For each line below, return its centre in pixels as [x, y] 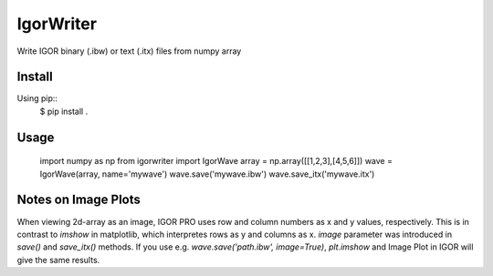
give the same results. [58, 260]
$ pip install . [64, 111]
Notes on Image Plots [79, 200]
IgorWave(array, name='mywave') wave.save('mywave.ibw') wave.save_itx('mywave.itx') [207, 174]
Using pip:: [37, 98]
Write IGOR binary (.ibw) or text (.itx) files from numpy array [129, 51]
